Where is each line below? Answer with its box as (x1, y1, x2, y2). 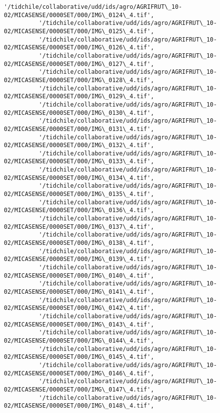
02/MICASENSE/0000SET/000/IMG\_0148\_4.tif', (4, 402, 154, 410)
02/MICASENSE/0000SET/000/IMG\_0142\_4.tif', (4, 304, 154, 312)
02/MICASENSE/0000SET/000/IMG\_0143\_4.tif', (4, 321, 154, 328)
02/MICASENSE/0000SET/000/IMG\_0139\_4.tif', (4, 256, 154, 263)
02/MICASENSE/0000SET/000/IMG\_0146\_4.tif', (4, 370, 154, 377)
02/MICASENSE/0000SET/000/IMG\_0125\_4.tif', (4, 27, 154, 35)
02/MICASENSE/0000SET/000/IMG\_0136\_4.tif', (4, 207, 154, 214)
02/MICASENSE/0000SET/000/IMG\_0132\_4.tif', (4, 142, 154, 149)
